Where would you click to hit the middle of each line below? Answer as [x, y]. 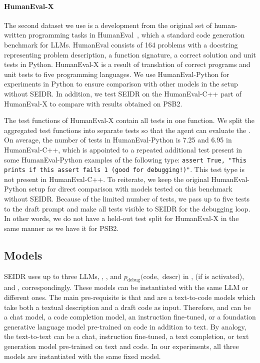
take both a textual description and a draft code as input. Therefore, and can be [127, 307]
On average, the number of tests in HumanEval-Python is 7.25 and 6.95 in [118, 140]
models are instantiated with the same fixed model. [82, 356]
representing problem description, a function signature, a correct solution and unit [130, 54]
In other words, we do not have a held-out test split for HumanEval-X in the [121, 218]
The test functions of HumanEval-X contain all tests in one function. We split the [129, 120]
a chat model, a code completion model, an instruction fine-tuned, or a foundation [130, 317]
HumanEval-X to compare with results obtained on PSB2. [93, 103]
